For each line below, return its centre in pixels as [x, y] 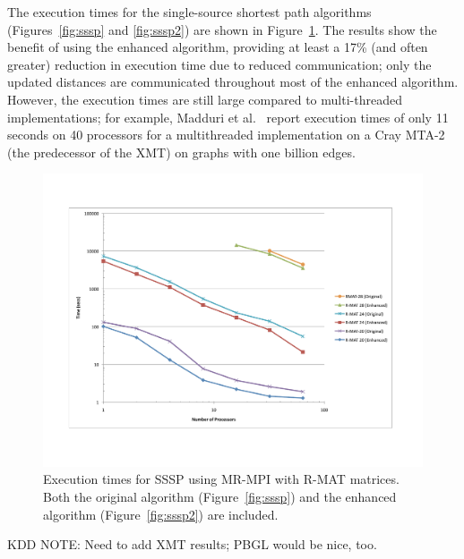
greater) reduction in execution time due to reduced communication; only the [219, 64]
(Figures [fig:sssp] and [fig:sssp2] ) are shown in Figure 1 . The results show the [222, 29]
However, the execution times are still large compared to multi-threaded [205, 99]
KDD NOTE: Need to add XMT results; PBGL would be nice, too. [192, 544]
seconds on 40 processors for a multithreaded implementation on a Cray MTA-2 [226, 135]
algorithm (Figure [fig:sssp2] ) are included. [161, 514]
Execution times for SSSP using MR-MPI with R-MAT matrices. [221, 479]
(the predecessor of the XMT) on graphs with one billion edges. [181, 152]
